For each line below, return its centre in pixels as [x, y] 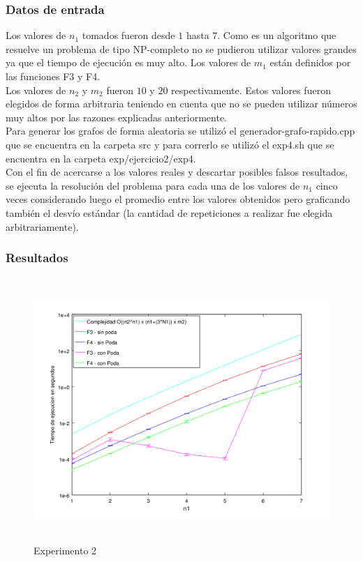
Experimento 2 [65, 550]
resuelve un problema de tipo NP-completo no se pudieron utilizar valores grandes [181, 48]
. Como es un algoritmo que [277, 35]
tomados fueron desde [128, 35]
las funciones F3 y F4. [53, 76]
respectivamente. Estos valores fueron [251, 90]
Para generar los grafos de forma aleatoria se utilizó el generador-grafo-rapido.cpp [180, 131]
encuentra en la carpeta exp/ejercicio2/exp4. [101, 158]
